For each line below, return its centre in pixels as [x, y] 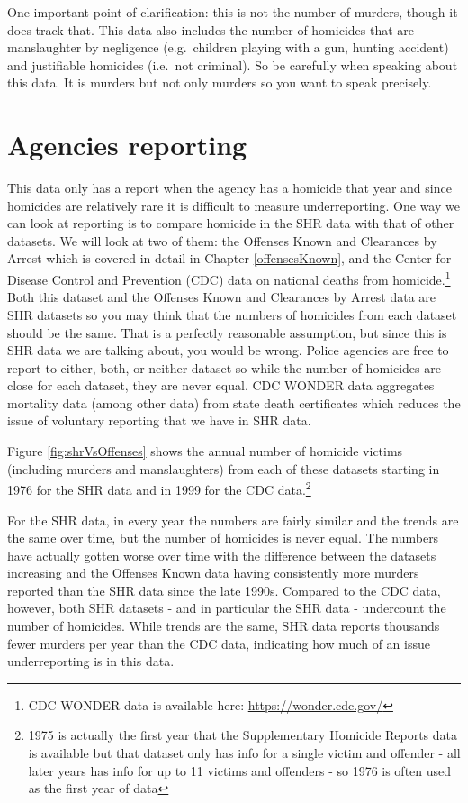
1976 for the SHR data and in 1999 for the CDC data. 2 [159, 488]
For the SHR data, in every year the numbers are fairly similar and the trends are [233, 520]
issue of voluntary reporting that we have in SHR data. [159, 420]
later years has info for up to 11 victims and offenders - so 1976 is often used [240, 770]
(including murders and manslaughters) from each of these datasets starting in [224, 468]
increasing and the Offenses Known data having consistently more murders [213, 573]
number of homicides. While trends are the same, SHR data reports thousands [224, 626]
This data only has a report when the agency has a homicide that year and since [229, 188]
